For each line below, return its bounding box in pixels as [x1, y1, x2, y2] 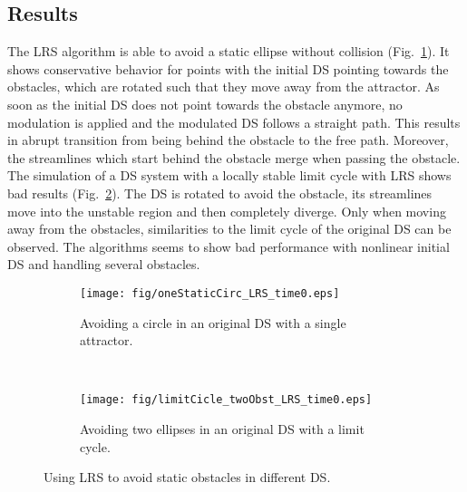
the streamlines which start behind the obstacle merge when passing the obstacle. [7, 148, 461, 167]
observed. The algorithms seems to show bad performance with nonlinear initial [7, 236, 450, 256]
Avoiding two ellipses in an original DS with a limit [80, 420, 365, 439]
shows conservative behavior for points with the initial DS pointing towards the [7, 59, 449, 78]
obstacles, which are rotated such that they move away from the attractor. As [7, 77, 440, 96]
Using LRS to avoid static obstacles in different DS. [44, 468, 331, 487]
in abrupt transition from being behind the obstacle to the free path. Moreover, [7, 130, 449, 150]
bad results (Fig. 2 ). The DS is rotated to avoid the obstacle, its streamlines [7, 183, 433, 202]
